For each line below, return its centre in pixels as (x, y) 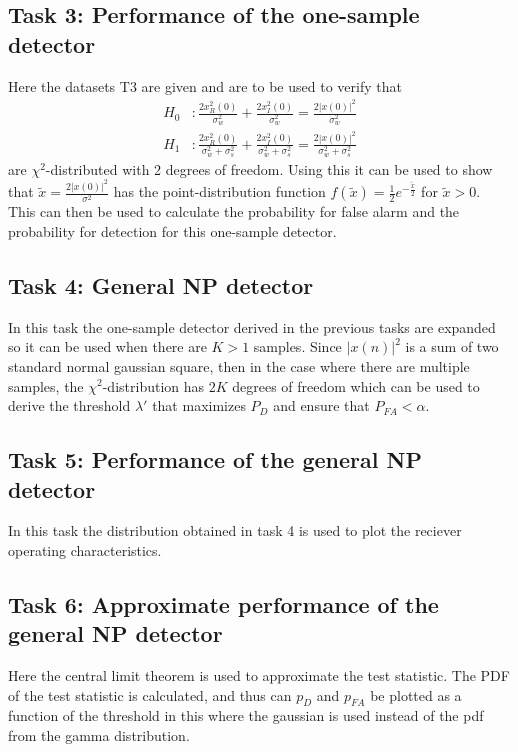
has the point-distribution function (219, 191)
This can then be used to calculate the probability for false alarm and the (234, 211)
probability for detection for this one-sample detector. (172, 230)
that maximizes (199, 405)
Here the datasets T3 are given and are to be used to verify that (205, 85)
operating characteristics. (85, 549)
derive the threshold (69, 405)
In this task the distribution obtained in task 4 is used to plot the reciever (235, 530)
